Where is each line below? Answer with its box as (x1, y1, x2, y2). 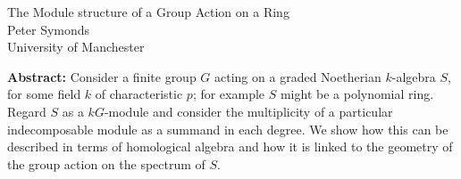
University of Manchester (7, 37, 145, 56)
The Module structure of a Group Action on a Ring (7, 3, 289, 20)
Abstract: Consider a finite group (7, 67, 197, 85)
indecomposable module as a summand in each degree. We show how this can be (7, 119, 448, 138)
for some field (7, 85, 81, 103)
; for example (192, 85, 265, 103)
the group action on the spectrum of (7, 154, 205, 173)
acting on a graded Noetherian (214, 67, 381, 85)
